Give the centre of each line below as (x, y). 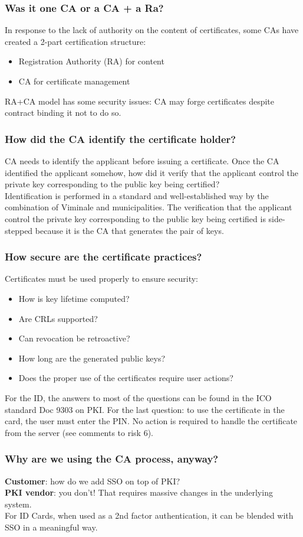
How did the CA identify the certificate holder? (121, 139)
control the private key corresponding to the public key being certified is (135, 218)
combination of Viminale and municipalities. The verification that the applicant (149, 207)
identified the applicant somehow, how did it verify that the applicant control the (151, 172)
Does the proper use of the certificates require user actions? (126, 378)
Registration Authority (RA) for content (91, 61)
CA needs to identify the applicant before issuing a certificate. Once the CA (142, 161)
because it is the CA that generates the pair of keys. (129, 230)
